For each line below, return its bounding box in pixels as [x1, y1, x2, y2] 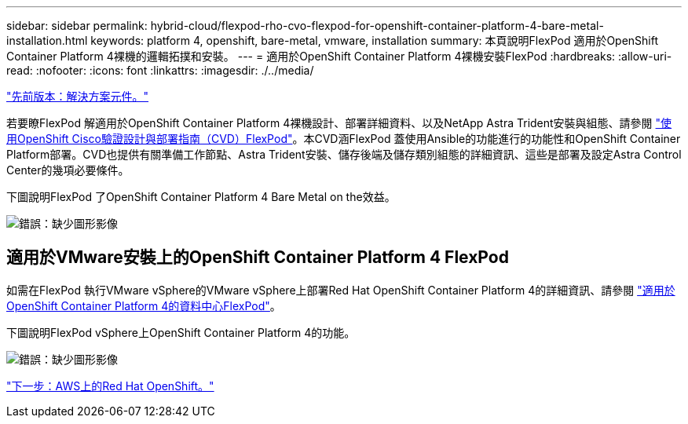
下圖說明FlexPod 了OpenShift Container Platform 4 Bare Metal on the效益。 [6, 190, 396, 203]
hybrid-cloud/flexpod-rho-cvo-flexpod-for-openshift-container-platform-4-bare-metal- [150, 19, 604, 32]
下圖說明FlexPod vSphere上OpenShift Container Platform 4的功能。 [6, 325, 356, 339]
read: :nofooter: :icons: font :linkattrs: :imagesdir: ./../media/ [6, 64, 314, 77]
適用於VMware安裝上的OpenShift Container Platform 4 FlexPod [6, 247, 509, 268]
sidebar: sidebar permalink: [6, 19, 148, 32]
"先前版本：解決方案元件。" [6, 90, 149, 103]
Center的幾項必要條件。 [6, 163, 130, 177]
